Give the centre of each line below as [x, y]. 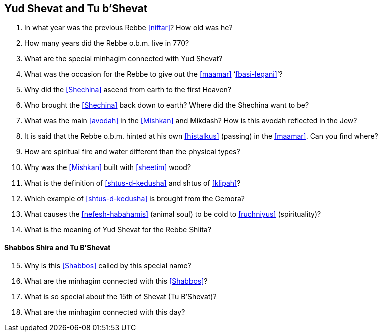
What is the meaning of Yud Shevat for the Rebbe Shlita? [118, 230]
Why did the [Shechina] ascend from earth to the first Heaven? [128, 90]
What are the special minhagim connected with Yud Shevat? [123, 59]
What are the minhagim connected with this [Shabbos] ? [116, 281]
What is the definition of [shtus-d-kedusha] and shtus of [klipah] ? [132, 183]
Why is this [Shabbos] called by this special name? [108, 265]
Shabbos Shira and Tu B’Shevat [57, 248]
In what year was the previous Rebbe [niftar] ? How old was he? [128, 28]
